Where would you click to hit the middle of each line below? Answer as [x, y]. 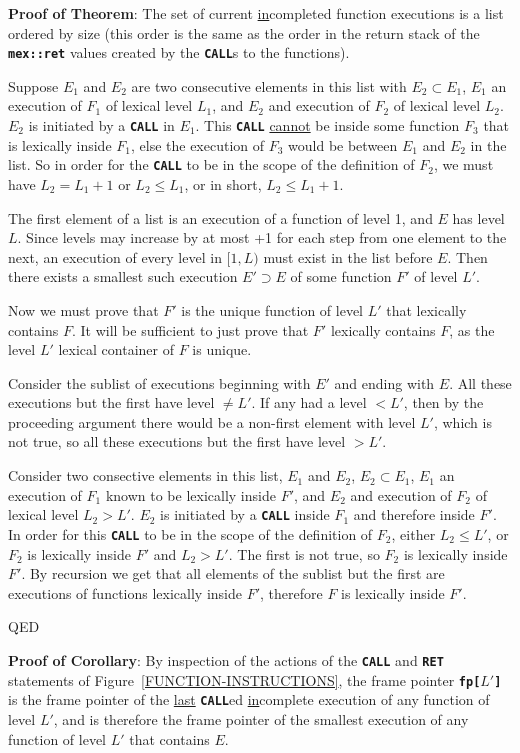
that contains [169, 738]
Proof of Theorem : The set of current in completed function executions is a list [256, 13]
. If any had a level [309, 402]
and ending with [384, 382]
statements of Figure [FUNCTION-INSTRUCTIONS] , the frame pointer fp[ [244, 679]
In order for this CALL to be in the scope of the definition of [190, 533]
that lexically [426, 309]
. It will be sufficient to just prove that [190, 329]
